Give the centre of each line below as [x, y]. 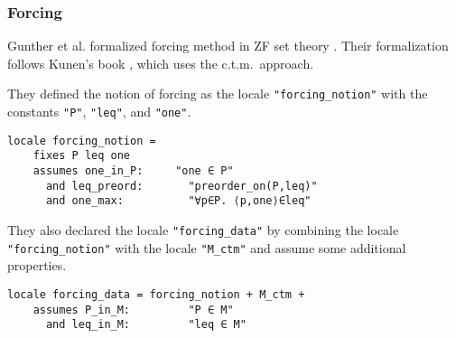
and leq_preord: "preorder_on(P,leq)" [181, 186]
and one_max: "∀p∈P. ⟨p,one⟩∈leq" [178, 201]
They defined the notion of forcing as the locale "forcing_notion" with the [218, 94]
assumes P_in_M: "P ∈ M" [133, 310]
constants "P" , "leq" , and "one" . [99, 112]
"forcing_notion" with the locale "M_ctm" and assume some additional [207, 247]
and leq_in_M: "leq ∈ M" [146, 325]
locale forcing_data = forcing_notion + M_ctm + [156, 294]
